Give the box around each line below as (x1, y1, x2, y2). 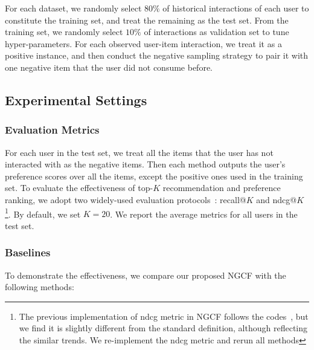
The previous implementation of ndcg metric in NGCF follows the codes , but (19, 309, 309, 322)
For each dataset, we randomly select (5, 2, 142, 14)
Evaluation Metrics (5, 122, 100, 137)
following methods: (5, 280, 74, 293)
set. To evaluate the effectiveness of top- (5, 181, 153, 194)
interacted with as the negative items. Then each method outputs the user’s (5, 158, 286, 170)
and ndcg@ (256, 193, 297, 206)
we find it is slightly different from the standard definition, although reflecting (19, 322, 308, 334)
